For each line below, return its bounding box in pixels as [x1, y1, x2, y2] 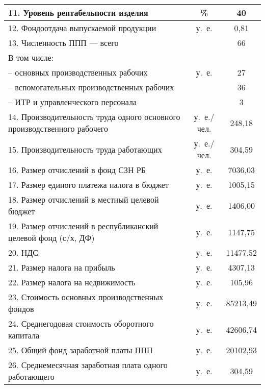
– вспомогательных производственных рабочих [8, 81, 174, 93]
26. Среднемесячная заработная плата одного [8, 359, 168, 371]
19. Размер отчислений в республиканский [8, 220, 158, 232]
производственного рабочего [8, 123, 108, 134]
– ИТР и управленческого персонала [8, 96, 137, 108]
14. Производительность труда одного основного [8, 111, 180, 123]
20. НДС [8, 247, 38, 258]
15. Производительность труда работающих [8, 143, 162, 155]
